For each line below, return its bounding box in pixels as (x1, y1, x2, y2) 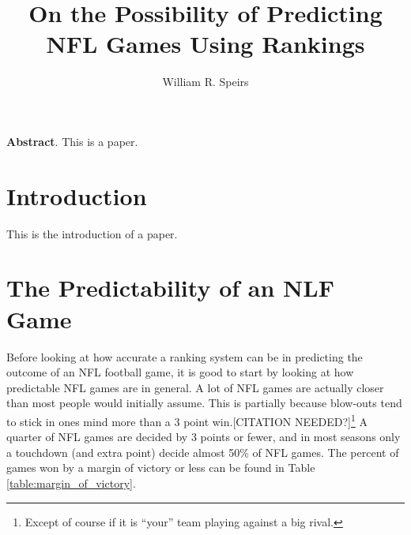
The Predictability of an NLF (6, 271, 334, 304)
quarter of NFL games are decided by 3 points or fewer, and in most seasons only (6, 428, 401, 445)
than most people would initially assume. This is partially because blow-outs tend (6, 395, 402, 411)
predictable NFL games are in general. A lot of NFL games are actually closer (6, 379, 384, 395)
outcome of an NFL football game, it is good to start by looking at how (6, 364, 354, 380)
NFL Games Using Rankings (46, 28, 365, 60)
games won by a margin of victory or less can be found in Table (6, 459, 315, 476)
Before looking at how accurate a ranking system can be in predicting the (6, 348, 363, 365)
